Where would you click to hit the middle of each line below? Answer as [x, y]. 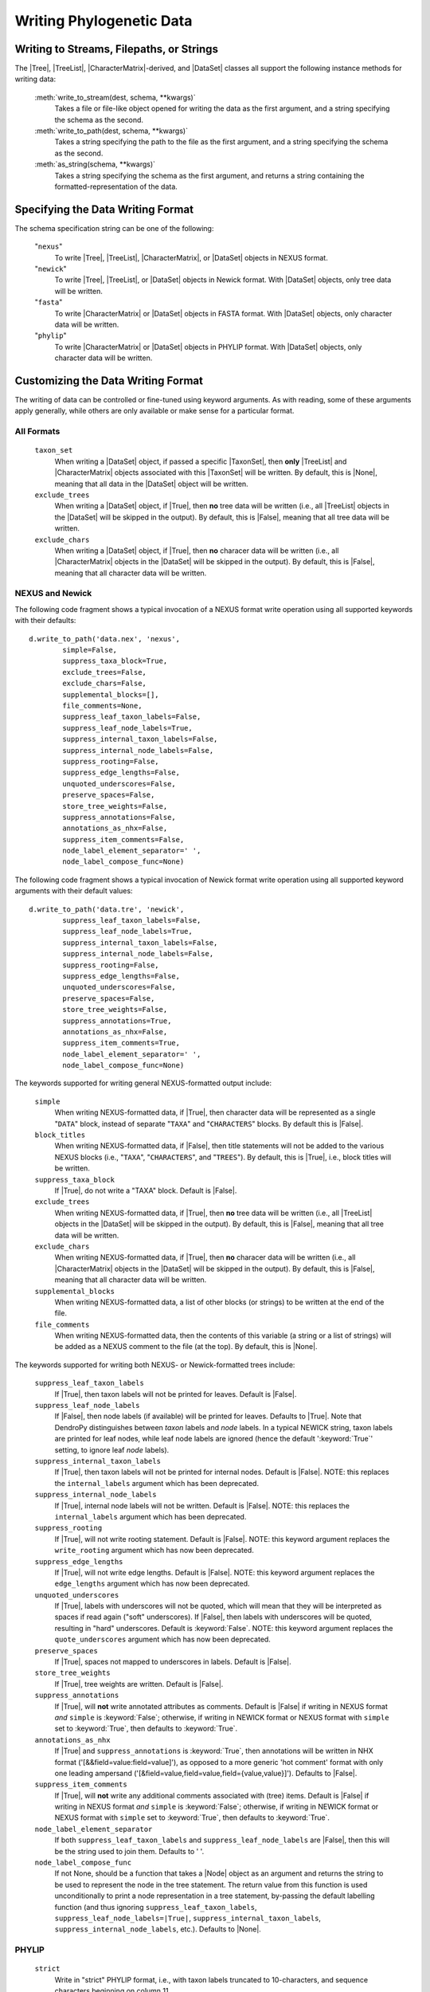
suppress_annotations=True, [117, 1021]
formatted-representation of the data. [116, 186]
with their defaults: [45, 621]
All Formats [37, 432]
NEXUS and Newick [53, 594]
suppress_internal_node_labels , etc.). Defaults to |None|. [158, 1929]
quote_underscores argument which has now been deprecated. [162, 1639]
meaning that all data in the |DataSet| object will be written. [151, 484]
